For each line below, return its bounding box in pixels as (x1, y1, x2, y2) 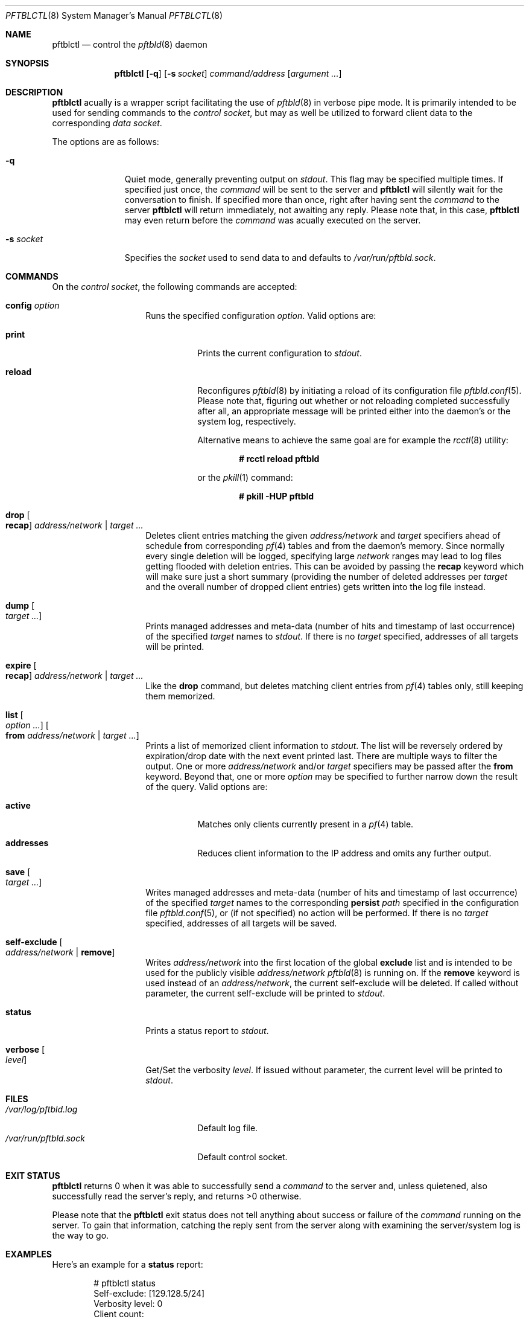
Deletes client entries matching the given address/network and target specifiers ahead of (145, 530, 501, 541)
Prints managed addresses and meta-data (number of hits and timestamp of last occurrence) (145, 621, 515, 631)
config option (5, 300, 60, 310)
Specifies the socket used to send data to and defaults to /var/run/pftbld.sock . (124, 252, 436, 263)
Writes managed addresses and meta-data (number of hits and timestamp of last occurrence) (145, 887, 518, 897)
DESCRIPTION (5, 87, 63, 97)
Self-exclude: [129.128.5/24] (93, 1288, 205, 1298)
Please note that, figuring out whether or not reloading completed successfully (197, 396, 510, 406)
